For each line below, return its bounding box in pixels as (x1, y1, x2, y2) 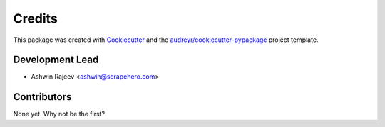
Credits (13, 11, 58, 26)
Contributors (13, 91, 72, 103)
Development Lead (13, 54, 99, 66)
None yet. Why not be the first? (13, 110, 106, 118)
